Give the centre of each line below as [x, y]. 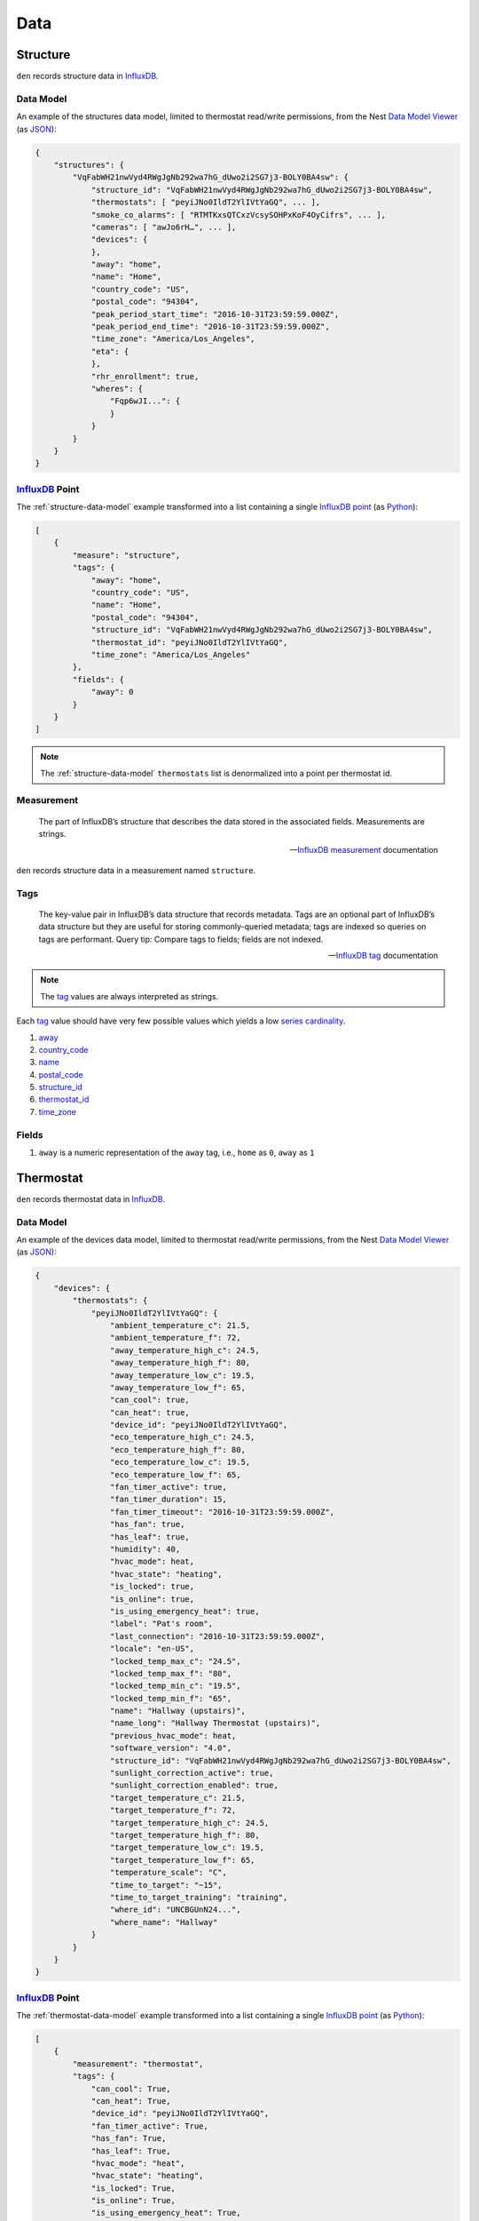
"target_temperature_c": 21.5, [177, 1798]
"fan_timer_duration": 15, [169, 1500]
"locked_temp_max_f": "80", [171, 1673]
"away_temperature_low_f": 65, [177, 1387]
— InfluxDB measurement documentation [364, 850]
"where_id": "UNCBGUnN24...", [175, 1910]
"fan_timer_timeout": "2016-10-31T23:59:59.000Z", [222, 1512]
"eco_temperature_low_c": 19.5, [180, 1462]
